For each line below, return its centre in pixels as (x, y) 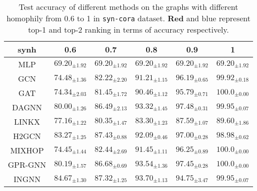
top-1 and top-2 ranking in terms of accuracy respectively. (128, 29)
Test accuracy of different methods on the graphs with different (128, 7)
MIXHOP (27, 150)
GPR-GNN (27, 165)
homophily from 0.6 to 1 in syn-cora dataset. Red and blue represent (128, 18)
